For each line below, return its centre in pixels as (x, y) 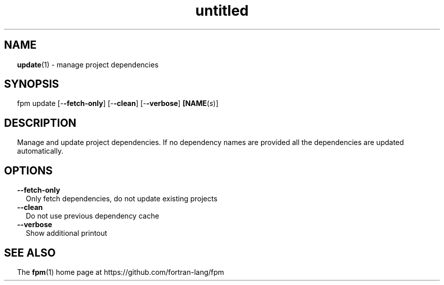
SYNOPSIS (32, 84)
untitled (222, 11)
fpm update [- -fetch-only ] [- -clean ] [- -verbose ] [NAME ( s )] (118, 103)
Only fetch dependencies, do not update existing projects (122, 199)
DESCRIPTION (40, 123)
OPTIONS (28, 170)
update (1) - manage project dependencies (88, 64)
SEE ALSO (30, 253)
